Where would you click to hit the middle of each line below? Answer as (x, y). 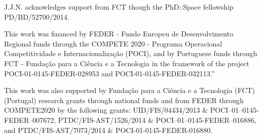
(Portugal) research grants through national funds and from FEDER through (124, 100)
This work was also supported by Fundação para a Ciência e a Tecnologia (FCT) (130, 90)
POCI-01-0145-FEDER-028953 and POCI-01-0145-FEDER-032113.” (109, 73)
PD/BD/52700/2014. (37, 16)
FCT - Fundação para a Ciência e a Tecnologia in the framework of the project (127, 63)
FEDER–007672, (30, 120)
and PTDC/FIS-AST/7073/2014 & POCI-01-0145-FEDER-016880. (108, 130)
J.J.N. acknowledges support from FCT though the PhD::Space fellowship (119, 7)
